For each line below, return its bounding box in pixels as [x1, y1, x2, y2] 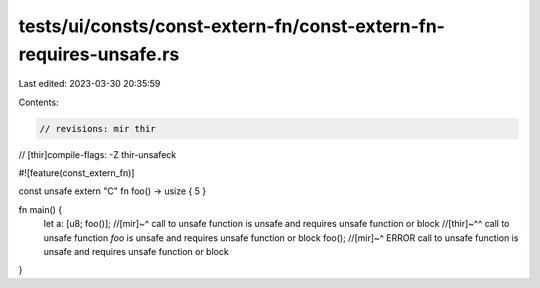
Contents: [18, 96, 59, 108]
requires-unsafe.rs [18, 43, 180, 65]
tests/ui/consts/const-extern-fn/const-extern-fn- [18, 15, 445, 37]
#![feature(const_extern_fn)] [18, 167, 135, 179]
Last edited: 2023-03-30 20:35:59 [18, 78, 161, 90]
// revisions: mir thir [39, 123, 157, 134]
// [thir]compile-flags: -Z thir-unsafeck [18, 148, 177, 160]
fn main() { [18, 203, 63, 215]
